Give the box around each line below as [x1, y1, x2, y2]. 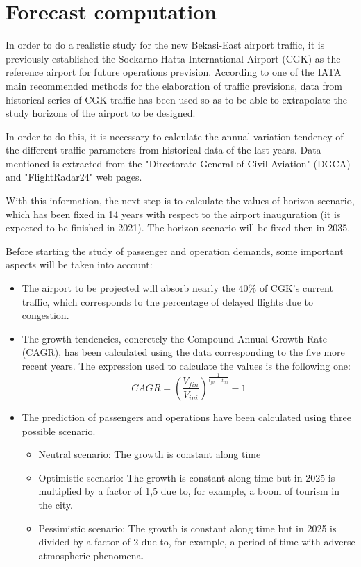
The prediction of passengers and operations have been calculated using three [22, 409, 352, 424]
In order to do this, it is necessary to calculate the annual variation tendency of [6, 129, 344, 143]
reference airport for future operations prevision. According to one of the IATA [6, 65, 342, 79]
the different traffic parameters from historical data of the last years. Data [6, 142, 321, 157]
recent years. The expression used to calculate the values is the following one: [22, 359, 351, 372]
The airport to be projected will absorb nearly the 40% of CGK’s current [22, 281, 333, 295]
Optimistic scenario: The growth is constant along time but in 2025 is [38, 470, 335, 484]
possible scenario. [22, 423, 96, 438]
